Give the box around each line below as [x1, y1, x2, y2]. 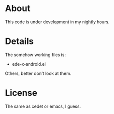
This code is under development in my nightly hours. [5, 19, 110, 25]
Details [5, 36, 34, 47]
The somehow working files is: [5, 52, 66, 57]
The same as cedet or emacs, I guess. [5, 103, 81, 109]
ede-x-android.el [12, 61, 46, 67]
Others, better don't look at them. [5, 71, 71, 76]
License [5, 87, 38, 99]
